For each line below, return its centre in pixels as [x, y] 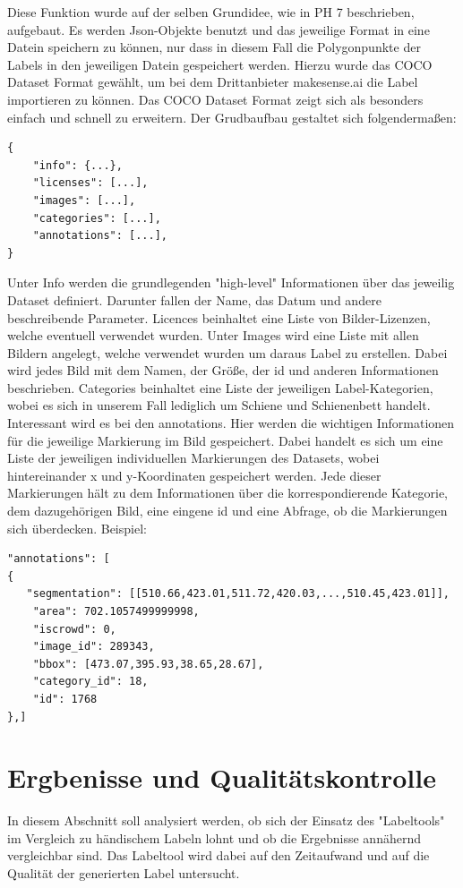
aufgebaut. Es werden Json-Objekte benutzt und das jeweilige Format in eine [219, 29]
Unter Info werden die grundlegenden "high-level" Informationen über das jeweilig [231, 282]
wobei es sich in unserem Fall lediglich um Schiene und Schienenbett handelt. [219, 405]
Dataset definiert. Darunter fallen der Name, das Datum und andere [194, 299]
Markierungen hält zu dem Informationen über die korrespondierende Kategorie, [227, 493]
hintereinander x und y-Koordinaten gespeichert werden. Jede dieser [194, 475]
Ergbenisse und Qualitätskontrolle [222, 777]
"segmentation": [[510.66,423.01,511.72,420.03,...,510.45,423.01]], [238, 594]
